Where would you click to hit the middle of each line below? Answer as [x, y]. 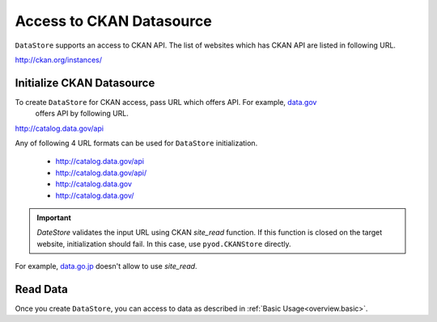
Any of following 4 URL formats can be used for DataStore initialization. [136, 143]
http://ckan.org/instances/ [59, 60]
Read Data [41, 289]
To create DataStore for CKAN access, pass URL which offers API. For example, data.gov [166, 102]
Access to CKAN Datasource [113, 21]
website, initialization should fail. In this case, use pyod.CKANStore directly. [164, 244]
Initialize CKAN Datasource [85, 83]
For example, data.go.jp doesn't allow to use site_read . [106, 266]
